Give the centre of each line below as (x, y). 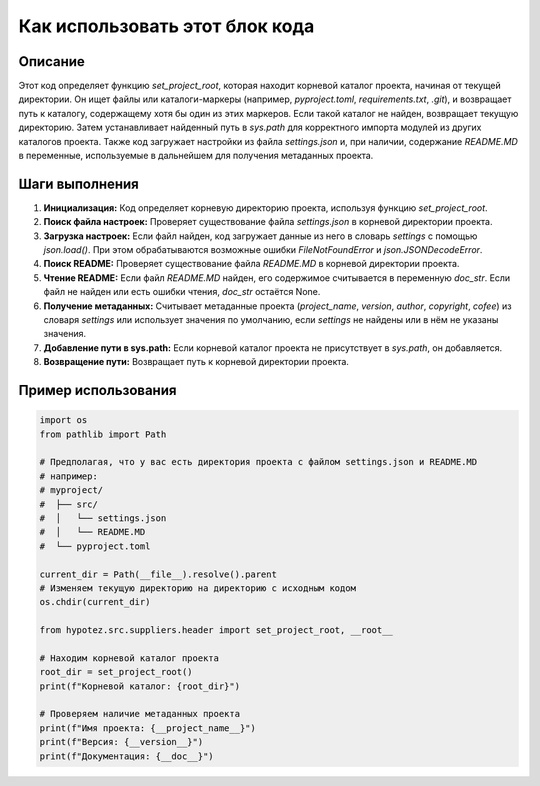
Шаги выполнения (78, 183)
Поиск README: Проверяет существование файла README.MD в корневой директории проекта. (251, 264)
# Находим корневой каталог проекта (129, 658)
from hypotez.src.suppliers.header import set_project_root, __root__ (216, 630)
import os (63, 420)
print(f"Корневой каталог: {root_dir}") (139, 686)
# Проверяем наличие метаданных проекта (139, 714)
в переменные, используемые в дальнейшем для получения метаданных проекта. (196, 156)
